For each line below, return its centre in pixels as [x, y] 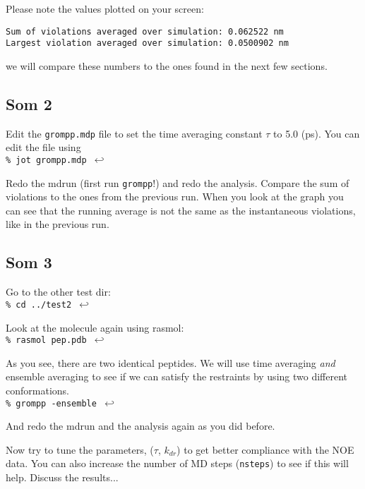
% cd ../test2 [39, 304]
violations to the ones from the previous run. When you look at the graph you [175, 197]
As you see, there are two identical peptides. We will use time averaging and [170, 362]
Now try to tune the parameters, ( [80, 449]
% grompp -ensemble [51, 403]
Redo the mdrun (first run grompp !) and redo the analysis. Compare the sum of [178, 182]
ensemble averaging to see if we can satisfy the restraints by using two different [177, 376]
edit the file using [43, 147]
